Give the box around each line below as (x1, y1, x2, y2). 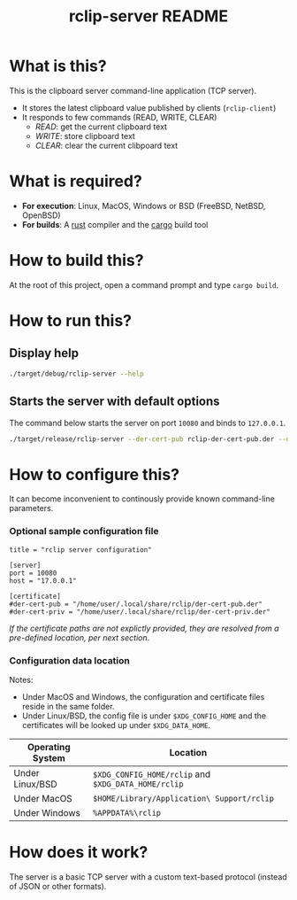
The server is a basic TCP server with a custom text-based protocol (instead (9, 871, 287, 882)
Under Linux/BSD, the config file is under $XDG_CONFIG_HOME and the (21, 710, 267, 721)
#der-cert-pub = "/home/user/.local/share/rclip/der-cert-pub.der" (9, 600, 263, 609)
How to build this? (9, 251, 144, 271)
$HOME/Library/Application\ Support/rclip (92, 793, 274, 803)
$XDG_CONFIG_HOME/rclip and (92, 768, 211, 780)
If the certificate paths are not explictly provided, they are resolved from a (9, 623, 280, 633)
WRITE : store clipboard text (34, 130, 135, 141)
